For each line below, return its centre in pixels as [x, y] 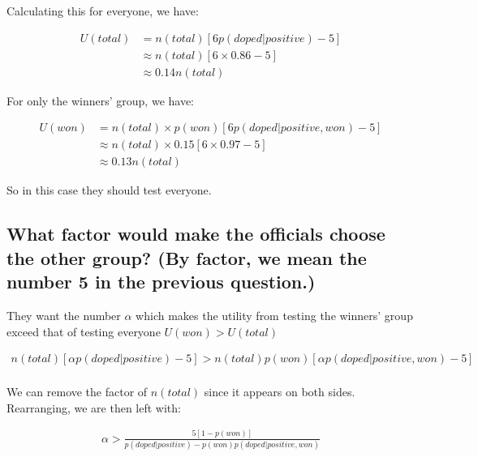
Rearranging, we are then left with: [94, 407]
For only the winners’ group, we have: [101, 100]
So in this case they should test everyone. [109, 190]
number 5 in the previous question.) [161, 282]
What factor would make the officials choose [196, 234]
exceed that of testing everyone [84, 331]
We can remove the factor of [77, 392]
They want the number [64, 315]
